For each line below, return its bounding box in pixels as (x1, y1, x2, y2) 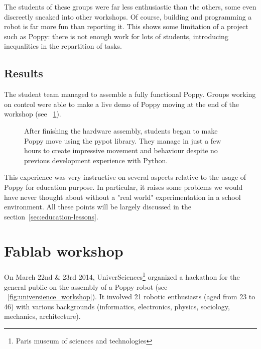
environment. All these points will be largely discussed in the (4, 201, 192, 212)
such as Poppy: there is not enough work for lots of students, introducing (4, 31, 228, 41)
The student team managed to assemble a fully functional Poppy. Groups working (4, 89, 256, 99)
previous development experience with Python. (24, 155, 168, 165)
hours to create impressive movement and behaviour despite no (24, 145, 218, 156)
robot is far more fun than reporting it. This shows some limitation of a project (4, 21, 248, 32)
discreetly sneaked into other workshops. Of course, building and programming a (4, 11, 252, 22)
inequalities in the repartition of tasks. (4, 41, 122, 51)
